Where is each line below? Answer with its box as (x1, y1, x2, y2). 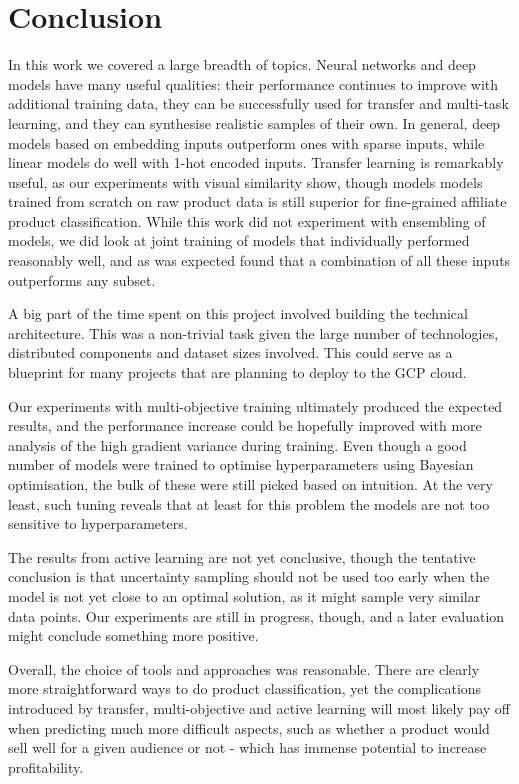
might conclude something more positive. (8, 625, 259, 646)
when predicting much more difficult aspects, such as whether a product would (8, 717, 490, 738)
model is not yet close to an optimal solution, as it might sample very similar (8, 585, 481, 606)
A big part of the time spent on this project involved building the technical (8, 303, 468, 324)
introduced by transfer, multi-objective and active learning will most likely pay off (8, 697, 510, 718)
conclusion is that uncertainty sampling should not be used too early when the (8, 566, 490, 587)
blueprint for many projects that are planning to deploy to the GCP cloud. (8, 362, 467, 383)
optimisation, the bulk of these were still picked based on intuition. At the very (8, 474, 493, 494)
